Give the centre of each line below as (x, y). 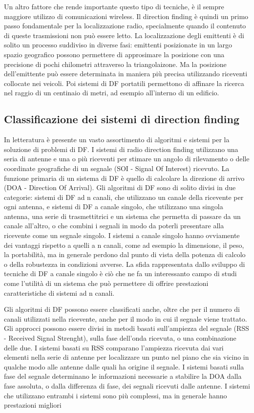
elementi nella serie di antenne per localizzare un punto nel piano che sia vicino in (127, 357)
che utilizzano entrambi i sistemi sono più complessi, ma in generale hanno (116, 395)
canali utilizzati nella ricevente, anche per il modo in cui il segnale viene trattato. (126, 318)
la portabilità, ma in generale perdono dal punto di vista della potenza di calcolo (125, 254)
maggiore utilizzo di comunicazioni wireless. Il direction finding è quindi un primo (126, 16)
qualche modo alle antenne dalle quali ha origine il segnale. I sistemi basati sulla (124, 366)
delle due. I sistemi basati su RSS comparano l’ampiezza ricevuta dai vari (114, 347)
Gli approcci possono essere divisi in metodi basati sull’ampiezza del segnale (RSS (127, 328)
